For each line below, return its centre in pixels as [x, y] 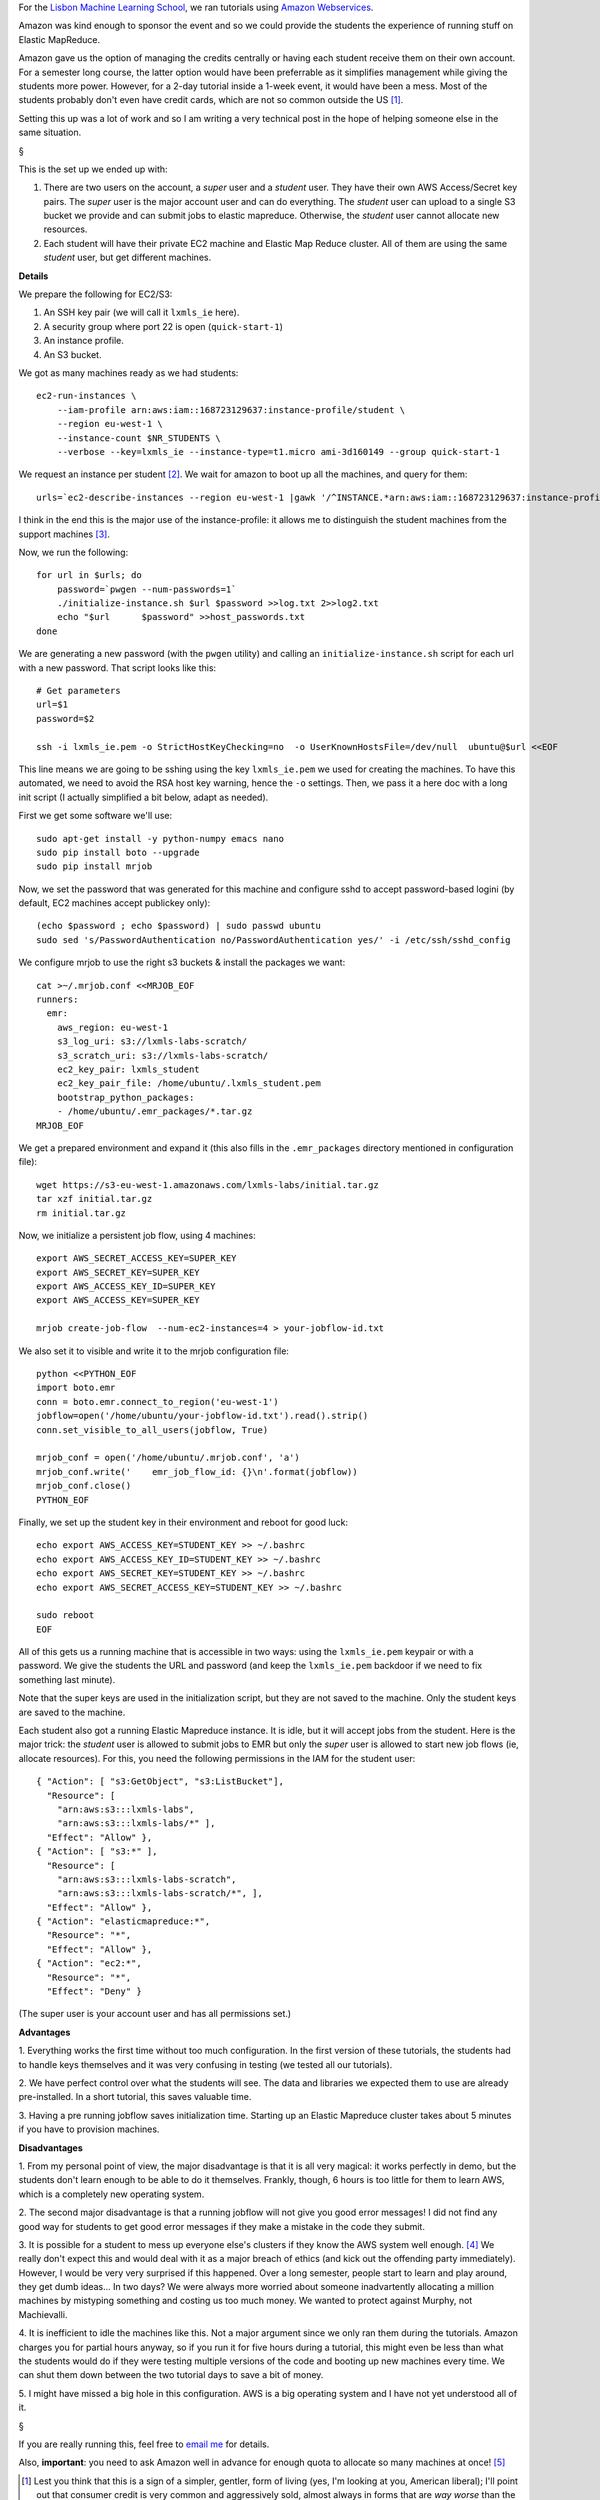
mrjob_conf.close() [84, 1486]
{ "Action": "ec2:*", [89, 1963]
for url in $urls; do [89, 575]
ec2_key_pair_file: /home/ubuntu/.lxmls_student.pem [189, 1083]
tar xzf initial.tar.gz [94, 1199]
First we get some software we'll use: [95, 816]
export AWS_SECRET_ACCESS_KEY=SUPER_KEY [136, 1258]
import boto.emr [76, 1388]
